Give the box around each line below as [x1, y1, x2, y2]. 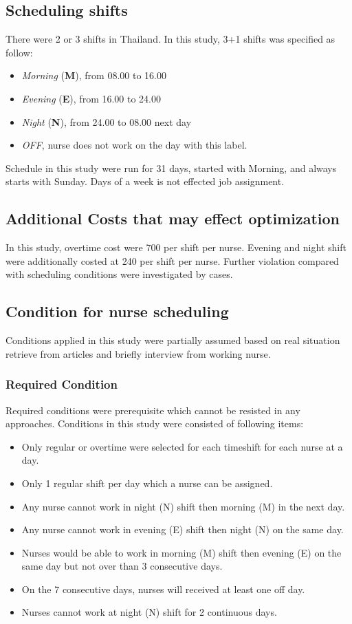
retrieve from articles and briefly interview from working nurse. [5, 346, 271, 361]
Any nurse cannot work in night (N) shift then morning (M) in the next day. [21, 499, 345, 513]
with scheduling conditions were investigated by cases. [5, 267, 233, 281]
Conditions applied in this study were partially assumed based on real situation [5, 333, 340, 347]
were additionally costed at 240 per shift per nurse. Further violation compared [5, 253, 339, 268]
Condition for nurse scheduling [5, 301, 229, 322]
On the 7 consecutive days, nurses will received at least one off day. [21, 581, 305, 596]
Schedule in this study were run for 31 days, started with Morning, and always [5, 160, 337, 175]
